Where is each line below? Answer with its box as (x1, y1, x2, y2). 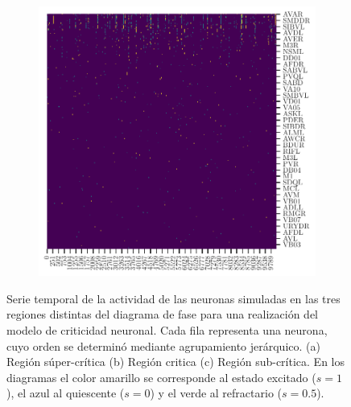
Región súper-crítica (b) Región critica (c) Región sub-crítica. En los (6, 353, 345, 370)
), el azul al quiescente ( (6, 384, 125, 401)
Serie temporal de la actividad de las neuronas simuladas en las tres (6, 290, 341, 306)
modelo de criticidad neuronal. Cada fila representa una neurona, (6, 322, 328, 339)
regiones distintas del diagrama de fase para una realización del (6, 306, 319, 323)
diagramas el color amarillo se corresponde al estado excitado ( (6, 368, 316, 385)
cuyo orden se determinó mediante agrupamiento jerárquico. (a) (6, 337, 320, 354)
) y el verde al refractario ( (150, 384, 282, 401)
